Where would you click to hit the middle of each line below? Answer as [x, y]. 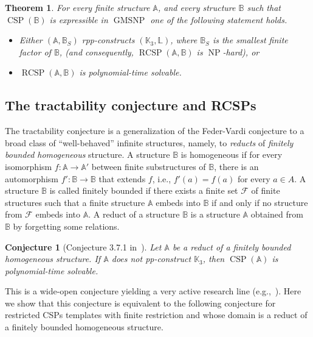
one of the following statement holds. [219, 19]
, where [184, 40]
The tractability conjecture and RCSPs [131, 105]
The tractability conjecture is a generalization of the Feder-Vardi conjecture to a [155, 131]
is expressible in [79, 19]
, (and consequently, [96, 51]
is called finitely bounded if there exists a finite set [144, 190]
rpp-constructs [108, 40]
